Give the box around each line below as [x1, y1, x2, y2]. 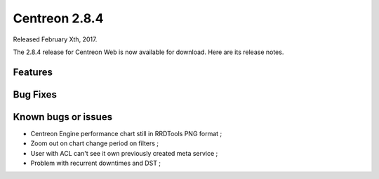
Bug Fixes [13, 88, 58, 100]
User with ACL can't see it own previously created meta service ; [30, 149, 218, 157]
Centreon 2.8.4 [13, 11, 104, 26]
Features [13, 66, 53, 78]
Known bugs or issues [13, 111, 112, 123]
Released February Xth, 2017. [13, 35, 98, 44]
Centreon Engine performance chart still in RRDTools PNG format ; [30, 129, 222, 138]
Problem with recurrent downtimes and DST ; [30, 159, 161, 168]
